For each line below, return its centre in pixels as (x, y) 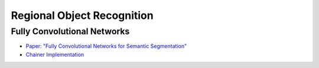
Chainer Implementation (55, 54)
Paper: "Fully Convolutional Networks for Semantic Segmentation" (106, 46)
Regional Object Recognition (82, 15)
